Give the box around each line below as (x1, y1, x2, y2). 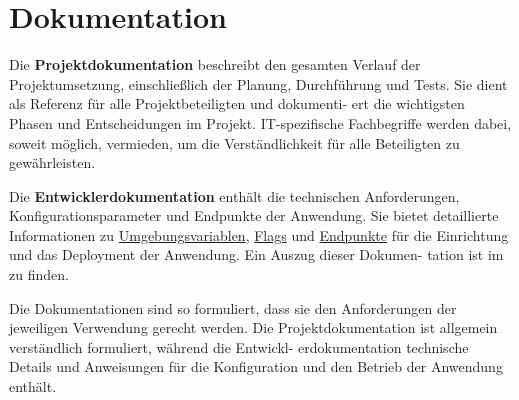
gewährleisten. (9, 152, 96, 173)
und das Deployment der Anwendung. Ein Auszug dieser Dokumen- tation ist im (9, 244, 504, 265)
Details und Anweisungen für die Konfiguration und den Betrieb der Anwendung (9, 356, 503, 377)
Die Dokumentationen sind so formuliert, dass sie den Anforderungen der (9, 297, 457, 318)
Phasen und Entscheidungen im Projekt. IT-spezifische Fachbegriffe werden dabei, (9, 112, 512, 133)
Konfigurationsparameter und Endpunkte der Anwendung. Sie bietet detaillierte (9, 205, 499, 226)
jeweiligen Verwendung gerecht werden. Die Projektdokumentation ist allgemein (9, 317, 498, 338)
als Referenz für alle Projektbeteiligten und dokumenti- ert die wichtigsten (9, 93, 465, 114)
